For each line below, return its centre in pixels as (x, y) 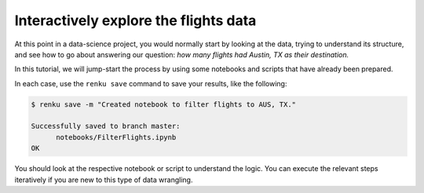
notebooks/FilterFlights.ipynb (116, 137)
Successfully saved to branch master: (106, 126)
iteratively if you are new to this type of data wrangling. (104, 180)
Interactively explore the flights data (135, 20)
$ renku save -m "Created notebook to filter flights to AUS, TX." (164, 104)
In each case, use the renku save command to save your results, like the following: (151, 83)
